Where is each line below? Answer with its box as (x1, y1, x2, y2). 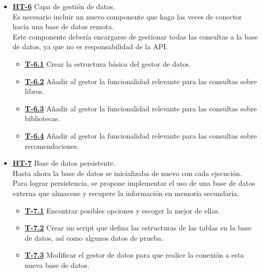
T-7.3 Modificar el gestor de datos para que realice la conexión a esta (25, 249, 244, 260)
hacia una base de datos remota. (12, 21, 114, 32)
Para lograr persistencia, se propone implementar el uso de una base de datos (12, 178, 255, 188)
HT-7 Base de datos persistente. (12, 158, 116, 168)
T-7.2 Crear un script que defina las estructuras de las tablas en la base (25, 222, 252, 233)
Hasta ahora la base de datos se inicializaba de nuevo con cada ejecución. (12, 167, 242, 178)
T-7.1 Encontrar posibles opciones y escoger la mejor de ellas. (25, 205, 220, 216)
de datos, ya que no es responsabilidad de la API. (12, 41, 168, 52)
